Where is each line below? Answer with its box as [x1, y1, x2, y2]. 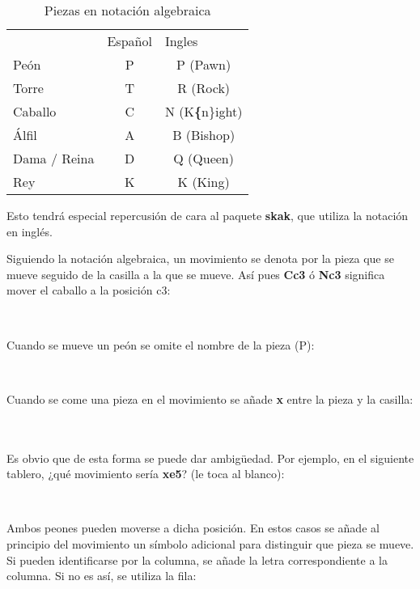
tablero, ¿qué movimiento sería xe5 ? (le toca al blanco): [6, 465, 285, 482]
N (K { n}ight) [164, 102, 243, 121]
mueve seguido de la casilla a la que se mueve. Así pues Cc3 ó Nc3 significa [6, 265, 385, 282]
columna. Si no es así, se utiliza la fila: [6, 567, 197, 584]
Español [107, 32, 152, 50]
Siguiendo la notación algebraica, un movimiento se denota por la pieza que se [6, 250, 394, 267]
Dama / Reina [13, 149, 95, 167]
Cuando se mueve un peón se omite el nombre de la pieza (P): [6, 336, 315, 353]
